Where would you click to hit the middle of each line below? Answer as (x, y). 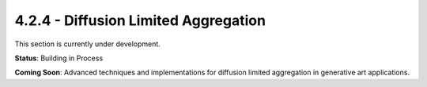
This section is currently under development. (88, 44)
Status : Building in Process (59, 58)
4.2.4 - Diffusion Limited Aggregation (140, 20)
